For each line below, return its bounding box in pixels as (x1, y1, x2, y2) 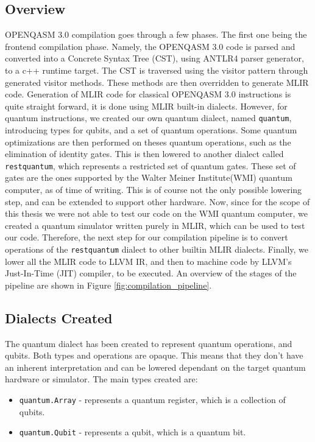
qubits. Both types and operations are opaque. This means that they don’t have (5, 349, 303, 362)
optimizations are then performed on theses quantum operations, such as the (5, 135, 291, 148)
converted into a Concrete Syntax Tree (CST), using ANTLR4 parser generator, (5, 52, 304, 65)
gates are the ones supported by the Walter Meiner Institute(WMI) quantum (5, 171, 292, 184)
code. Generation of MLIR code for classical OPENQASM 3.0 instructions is (5, 88, 291, 100)
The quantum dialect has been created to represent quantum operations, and (5, 337, 292, 349)
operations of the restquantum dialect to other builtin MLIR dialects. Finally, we (5, 243, 309, 256)
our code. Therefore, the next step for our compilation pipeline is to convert (5, 231, 288, 244)
